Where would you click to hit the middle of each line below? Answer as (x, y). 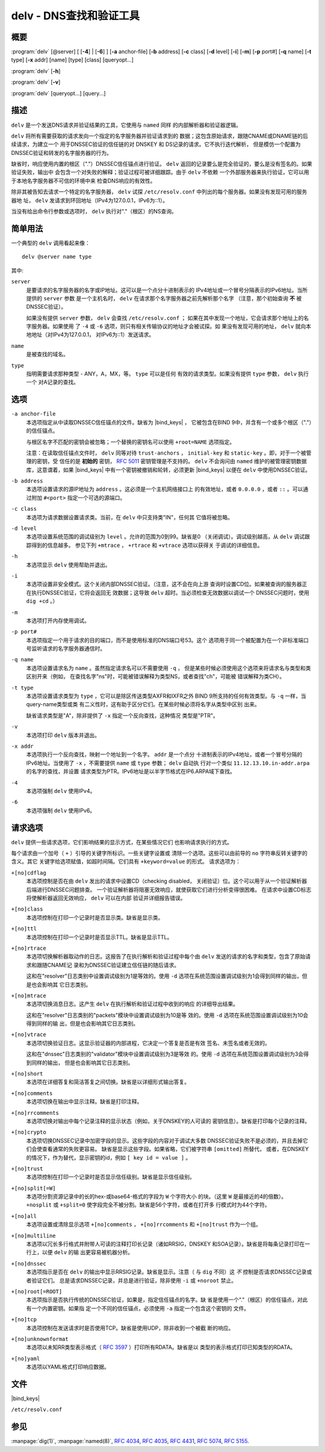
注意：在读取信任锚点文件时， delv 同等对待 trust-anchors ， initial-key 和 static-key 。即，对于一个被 (166, 453)
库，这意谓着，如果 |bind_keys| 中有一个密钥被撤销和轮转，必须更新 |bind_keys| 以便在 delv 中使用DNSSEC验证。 (169, 470)
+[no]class (27, 909)
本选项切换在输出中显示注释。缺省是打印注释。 (84, 1102)
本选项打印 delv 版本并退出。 (63, 735)
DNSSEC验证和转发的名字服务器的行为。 (62, 153)
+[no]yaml (26, 1359)
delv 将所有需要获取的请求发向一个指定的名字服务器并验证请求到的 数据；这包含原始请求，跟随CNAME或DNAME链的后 (159, 136)
